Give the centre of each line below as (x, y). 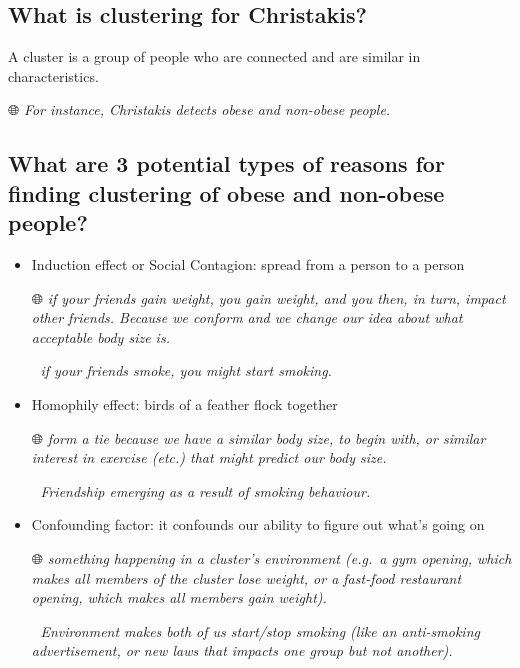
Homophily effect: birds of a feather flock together (184, 403)
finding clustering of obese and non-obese (226, 192)
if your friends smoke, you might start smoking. (186, 370)
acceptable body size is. (100, 336)
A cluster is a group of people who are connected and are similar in (214, 56)
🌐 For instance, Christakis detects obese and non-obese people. (199, 109)
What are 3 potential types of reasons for (226, 163)
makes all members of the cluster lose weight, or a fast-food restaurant (246, 577)
